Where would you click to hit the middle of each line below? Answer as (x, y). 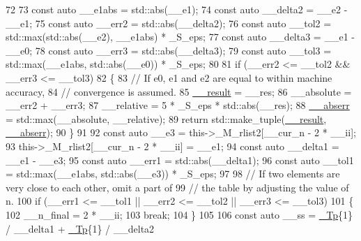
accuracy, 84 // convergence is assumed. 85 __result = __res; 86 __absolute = (179, 91)
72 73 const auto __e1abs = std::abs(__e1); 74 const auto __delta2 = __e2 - (177, 9)
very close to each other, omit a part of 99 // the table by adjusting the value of (177, 187)
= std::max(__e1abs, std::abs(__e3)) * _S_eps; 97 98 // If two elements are (173, 174)
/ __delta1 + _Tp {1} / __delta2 (80, 228)
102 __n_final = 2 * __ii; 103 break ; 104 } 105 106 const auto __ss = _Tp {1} (179, 214)
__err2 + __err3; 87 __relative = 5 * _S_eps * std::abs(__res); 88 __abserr (178, 105)
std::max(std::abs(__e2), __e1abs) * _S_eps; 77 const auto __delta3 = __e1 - (180, 37)
